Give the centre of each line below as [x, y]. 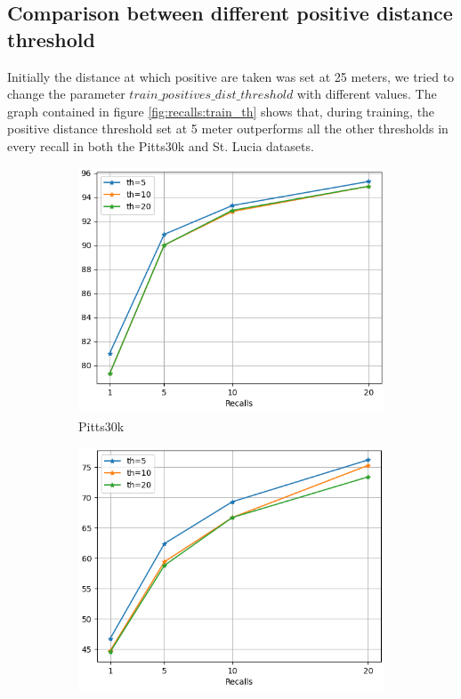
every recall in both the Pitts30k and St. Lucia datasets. [161, 145]
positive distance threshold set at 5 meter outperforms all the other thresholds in [228, 129]
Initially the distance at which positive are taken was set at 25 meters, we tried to [231, 76]
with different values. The [367, 94]
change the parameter [66, 94]
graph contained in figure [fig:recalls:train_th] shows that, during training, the [221, 111]
